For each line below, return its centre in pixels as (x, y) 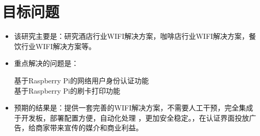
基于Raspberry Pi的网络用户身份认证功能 (81, 80)
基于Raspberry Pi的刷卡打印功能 (67, 90)
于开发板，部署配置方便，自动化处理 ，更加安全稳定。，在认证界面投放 (132, 117)
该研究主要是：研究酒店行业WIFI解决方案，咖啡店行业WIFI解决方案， (132, 36)
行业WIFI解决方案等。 (58, 46)
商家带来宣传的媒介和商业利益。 (89, 128)
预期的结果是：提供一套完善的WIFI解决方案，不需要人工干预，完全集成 (134, 108)
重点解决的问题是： (46, 63)
